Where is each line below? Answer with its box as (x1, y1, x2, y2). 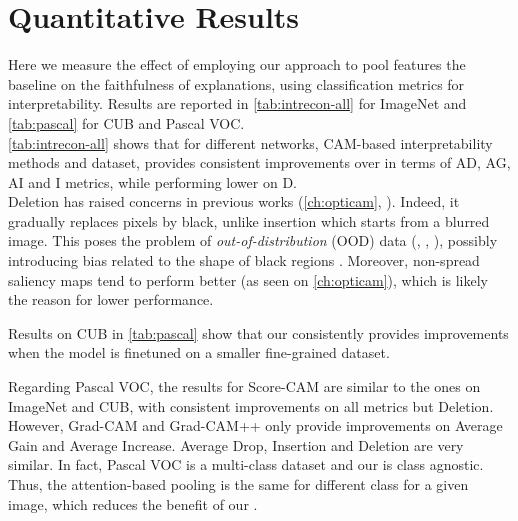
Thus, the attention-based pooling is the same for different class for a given (8, 474, 469, 494)
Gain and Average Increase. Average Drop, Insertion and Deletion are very (8, 434, 464, 455)
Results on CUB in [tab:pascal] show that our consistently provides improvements (8, 322, 509, 343)
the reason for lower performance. (8, 289, 214, 310)
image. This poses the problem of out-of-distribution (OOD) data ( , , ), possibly (8, 230, 498, 251)
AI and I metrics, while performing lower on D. (8, 171, 297, 192)
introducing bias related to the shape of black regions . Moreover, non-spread (8, 250, 480, 271)
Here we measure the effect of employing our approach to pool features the (8, 54, 466, 75)
